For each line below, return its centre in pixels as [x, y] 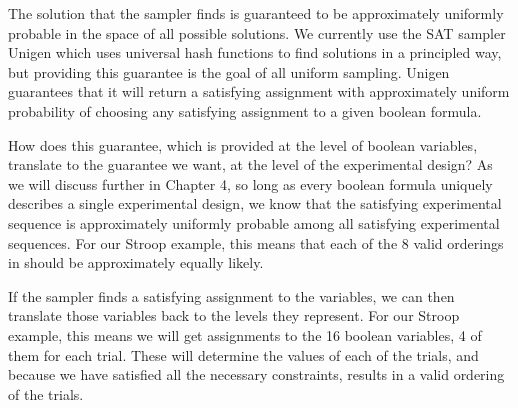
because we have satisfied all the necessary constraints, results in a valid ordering [256, 374]
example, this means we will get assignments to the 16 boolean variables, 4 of [245, 334]
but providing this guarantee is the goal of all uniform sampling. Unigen [229, 71]
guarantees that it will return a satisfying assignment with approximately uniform [259, 91]
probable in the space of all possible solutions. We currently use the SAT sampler [257, 32]
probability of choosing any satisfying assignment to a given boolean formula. [245, 110]
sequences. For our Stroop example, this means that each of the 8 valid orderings [256, 242]
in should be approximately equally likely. [136, 262]
